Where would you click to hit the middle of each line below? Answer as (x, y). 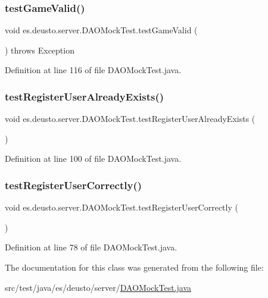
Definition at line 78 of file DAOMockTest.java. (91, 247)
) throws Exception (40, 50)
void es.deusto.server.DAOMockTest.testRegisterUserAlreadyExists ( (130, 119)
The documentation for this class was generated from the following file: (134, 267)
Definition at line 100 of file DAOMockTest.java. (93, 159)
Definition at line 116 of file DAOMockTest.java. (93, 70)
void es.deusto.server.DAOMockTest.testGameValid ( (101, 30)
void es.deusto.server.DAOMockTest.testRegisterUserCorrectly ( (121, 207)
